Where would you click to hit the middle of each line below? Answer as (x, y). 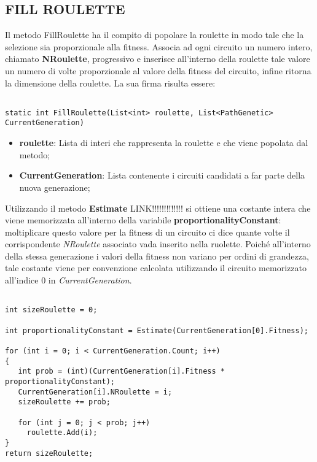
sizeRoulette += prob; (64, 402)
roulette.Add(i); (62, 433)
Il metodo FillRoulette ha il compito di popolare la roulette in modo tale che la (155, 35)
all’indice (22, 280)
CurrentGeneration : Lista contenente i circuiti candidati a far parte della (162, 175)
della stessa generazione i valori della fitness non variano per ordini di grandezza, (157, 256)
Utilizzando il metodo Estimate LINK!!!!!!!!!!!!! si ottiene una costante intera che (158, 208)
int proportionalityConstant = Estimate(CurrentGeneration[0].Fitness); (157, 330)
